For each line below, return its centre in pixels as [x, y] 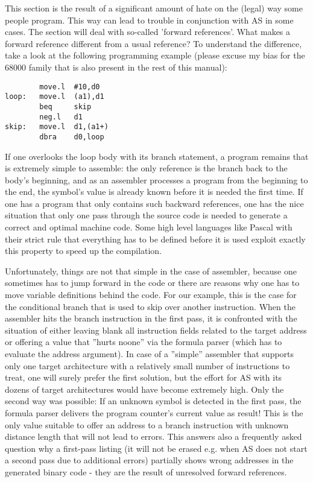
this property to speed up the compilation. [84, 251]
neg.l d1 [61, 117]
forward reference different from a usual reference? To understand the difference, [153, 43]
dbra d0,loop [72, 137]
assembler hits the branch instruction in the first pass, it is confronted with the [151, 318]
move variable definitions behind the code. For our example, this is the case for [151, 295]
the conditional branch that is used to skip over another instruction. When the [150, 306]
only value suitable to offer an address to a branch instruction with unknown [147, 424]
